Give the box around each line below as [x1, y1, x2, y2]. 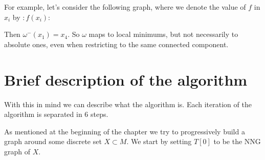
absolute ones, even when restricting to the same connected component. [4, 38, 229, 49]
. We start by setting [126, 136, 192, 147]
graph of [4, 146, 31, 156]
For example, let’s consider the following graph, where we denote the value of [4, 2, 246, 12]
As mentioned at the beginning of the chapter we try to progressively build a [4, 126, 245, 136]
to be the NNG [213, 136, 261, 147]
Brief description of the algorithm [4, 69, 248, 90]
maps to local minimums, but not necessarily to [89, 29, 238, 39]
